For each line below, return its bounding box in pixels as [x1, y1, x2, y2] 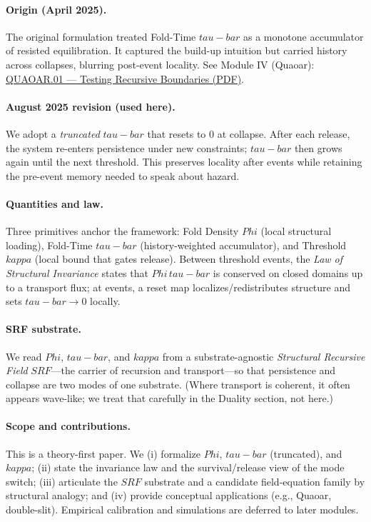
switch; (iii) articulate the [6, 473, 118, 488]
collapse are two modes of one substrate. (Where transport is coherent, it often [6, 376, 350, 391]
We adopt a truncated [6, 126, 100, 141]
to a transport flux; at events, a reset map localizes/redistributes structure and [6, 279, 351, 294]
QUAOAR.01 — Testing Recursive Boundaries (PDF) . [6, 71, 244, 86]
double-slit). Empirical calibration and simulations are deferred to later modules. [6, 502, 359, 517]
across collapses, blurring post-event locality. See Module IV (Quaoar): [6, 56, 315, 71]
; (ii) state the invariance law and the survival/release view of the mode [31, 460, 345, 475]
